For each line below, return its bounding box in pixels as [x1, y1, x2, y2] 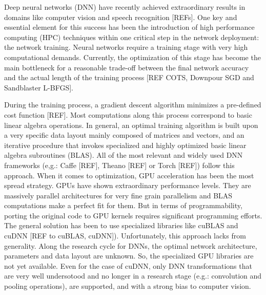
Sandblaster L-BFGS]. [4, 82, 73, 93]
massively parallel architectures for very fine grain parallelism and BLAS [4, 190, 233, 200]
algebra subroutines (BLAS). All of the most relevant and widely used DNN [4, 150, 243, 160]
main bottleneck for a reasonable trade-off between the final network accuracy [4, 62, 249, 72]
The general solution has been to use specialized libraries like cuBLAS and [4, 220, 238, 231]
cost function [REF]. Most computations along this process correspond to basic [4, 109, 252, 120]
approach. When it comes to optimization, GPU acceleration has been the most [4, 170, 254, 180]
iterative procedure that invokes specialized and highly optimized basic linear [4, 139, 247, 150]
